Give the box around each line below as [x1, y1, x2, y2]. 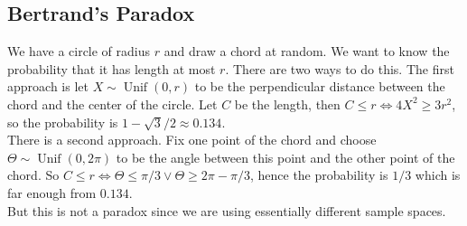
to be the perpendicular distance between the [194, 77, 445, 96]
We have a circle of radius [7, 42, 151, 61]
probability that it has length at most [7, 59, 216, 78]
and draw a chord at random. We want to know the [163, 42, 450, 61]
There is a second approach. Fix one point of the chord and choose [7, 130, 377, 149]
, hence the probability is [249, 165, 388, 184]
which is [415, 165, 461, 184]
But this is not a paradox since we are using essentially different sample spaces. [7, 201, 446, 220]
